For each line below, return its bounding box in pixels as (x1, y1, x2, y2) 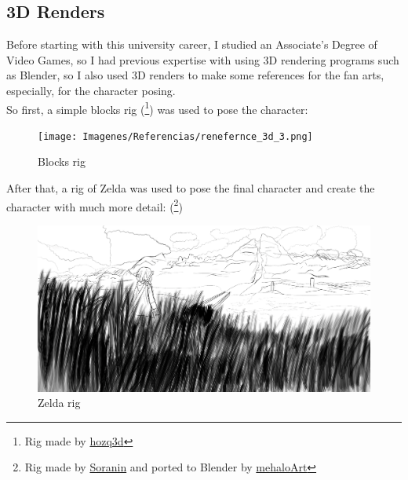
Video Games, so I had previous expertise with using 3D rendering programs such (6, 51, 399, 68)
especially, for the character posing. (6, 82, 176, 98)
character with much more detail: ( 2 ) (6, 196, 183, 214)
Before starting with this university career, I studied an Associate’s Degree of (6, 36, 377, 53)
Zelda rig (38, 394, 81, 411)
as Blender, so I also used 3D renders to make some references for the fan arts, (6, 67, 384, 83)
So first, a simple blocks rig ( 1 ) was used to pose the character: (6, 98, 308, 117)
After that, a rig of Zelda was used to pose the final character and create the (6, 180, 375, 196)
